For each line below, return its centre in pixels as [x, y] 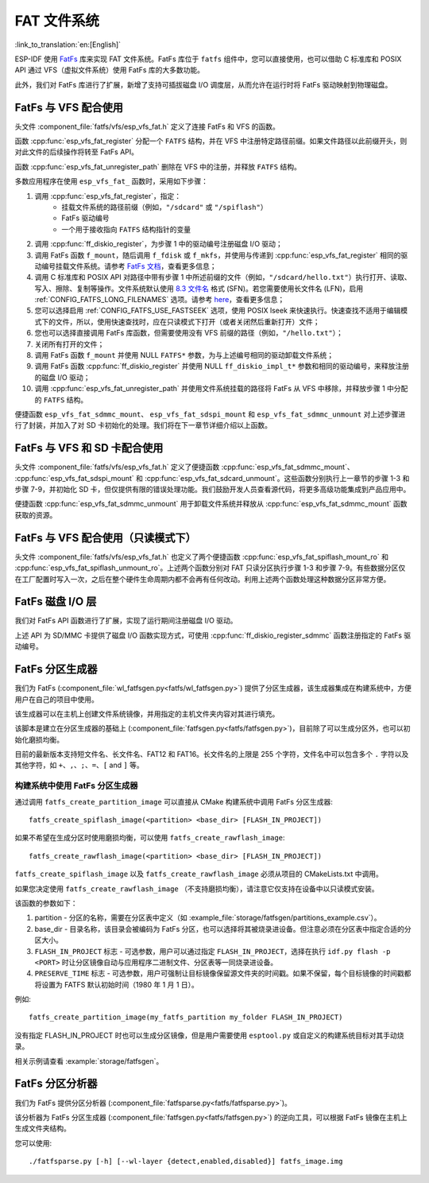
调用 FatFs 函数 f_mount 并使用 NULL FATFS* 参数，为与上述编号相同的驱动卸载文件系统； [184, 355]
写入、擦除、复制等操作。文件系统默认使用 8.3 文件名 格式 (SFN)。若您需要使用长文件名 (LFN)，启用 [199, 288]
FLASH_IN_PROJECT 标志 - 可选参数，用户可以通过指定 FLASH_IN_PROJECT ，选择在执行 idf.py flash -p [213, 951]
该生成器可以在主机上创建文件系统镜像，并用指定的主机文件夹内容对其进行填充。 [147, 714]
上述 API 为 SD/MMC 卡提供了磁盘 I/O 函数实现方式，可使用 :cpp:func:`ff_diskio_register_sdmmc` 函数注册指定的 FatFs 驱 [213, 635]
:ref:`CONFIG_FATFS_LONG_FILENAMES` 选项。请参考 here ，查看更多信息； [160, 300]
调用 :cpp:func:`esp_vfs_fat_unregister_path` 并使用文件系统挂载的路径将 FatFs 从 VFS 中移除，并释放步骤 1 [210, 389]
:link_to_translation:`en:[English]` [68, 45]
